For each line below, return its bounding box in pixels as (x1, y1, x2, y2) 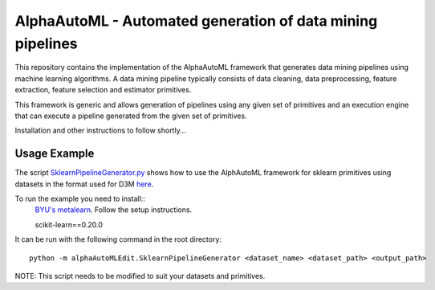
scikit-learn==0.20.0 (35, 219, 104, 229)
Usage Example (14, 147, 95, 161)
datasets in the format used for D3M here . (14, 179, 154, 189)
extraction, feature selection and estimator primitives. (14, 85, 192, 95)
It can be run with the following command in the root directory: (14, 235, 222, 244)
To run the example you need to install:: (14, 194, 146, 203)
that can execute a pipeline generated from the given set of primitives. (14, 111, 248, 120)
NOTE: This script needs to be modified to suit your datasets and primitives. (14, 271, 266, 280)
